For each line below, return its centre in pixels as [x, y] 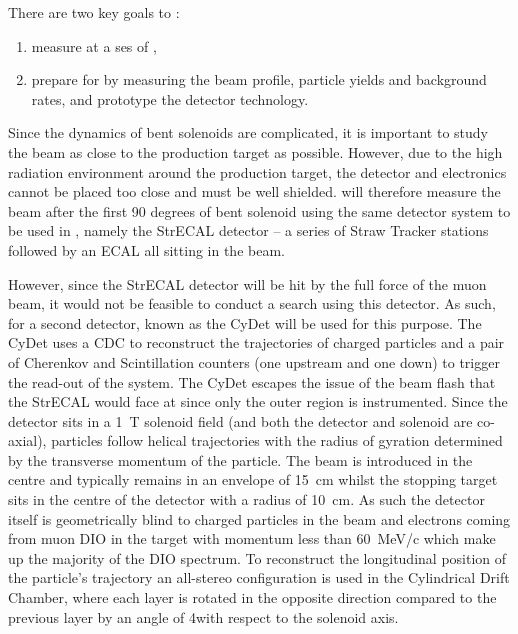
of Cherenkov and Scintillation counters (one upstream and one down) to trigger [254, 361]
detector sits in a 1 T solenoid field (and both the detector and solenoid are [240, 420]
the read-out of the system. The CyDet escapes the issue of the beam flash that [252, 381]
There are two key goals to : [94, 12]
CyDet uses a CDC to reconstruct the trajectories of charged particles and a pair [256, 342]
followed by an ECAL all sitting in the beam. [146, 249]
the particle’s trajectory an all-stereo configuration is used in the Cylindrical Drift [259, 577]
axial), [27, 440]
